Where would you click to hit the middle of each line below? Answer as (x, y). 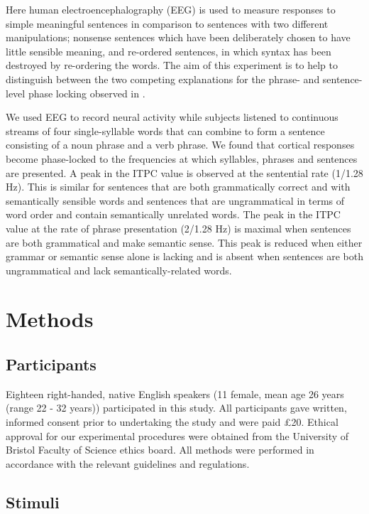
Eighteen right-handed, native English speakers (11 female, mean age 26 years (175, 393)
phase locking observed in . (87, 93)
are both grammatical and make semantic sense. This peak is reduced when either (184, 242)
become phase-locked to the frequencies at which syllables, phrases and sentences (182, 158)
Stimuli (33, 502)
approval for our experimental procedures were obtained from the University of (177, 435)
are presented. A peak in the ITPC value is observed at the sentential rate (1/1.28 (184, 172)
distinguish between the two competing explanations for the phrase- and (163, 79)
